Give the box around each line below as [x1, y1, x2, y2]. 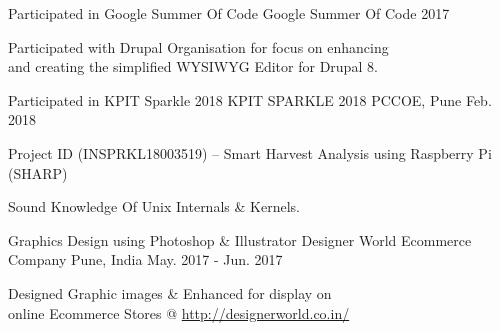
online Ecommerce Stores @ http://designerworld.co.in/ [8, 302, 350, 323]
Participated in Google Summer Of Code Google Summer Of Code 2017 [8, 3, 450, 23]
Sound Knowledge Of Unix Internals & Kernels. [8, 196, 300, 217]
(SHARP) [8, 162, 68, 183]
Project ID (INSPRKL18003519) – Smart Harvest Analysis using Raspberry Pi [8, 142, 492, 163]
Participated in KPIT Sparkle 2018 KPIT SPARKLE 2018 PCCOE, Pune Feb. [8, 89, 492, 110]
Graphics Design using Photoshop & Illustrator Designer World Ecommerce [8, 229, 472, 250]
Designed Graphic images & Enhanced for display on [8, 282, 332, 303]
